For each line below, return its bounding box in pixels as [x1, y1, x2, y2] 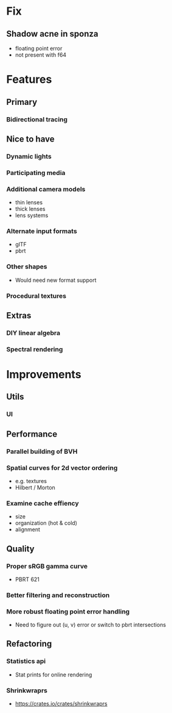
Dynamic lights [6, 152, 52, 160]
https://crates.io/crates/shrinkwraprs [15, 700, 108, 708]
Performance [6, 429, 58, 439]
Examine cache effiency [6, 499, 79, 507]
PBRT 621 [15, 575, 40, 583]
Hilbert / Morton [15, 484, 56, 491]
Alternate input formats [6, 227, 77, 235]
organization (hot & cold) [15, 520, 78, 527]
